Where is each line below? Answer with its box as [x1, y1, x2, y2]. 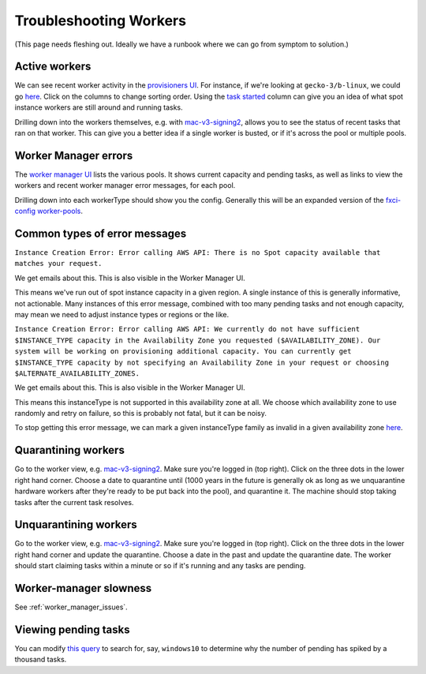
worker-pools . [36, 206, 83, 216]
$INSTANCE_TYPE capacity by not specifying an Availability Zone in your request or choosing [14, 358, 390, 367]
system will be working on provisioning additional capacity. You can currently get [14, 347, 352, 356]
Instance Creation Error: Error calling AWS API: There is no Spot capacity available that [14, 249, 381, 256]
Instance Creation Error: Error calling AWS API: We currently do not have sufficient [14, 324, 361, 334]
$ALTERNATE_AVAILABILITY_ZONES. [14, 369, 140, 378]
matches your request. [14, 259, 103, 268]
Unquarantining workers [14, 518, 137, 532]
